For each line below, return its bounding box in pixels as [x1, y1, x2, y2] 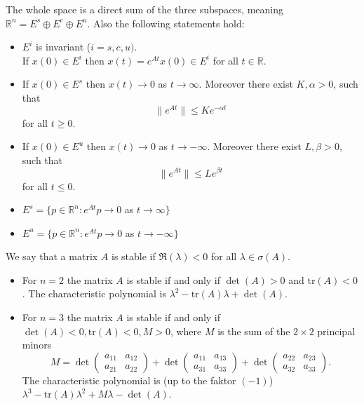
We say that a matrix [6, 249, 98, 264]
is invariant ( [35, 39, 91, 54]
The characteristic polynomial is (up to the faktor [22, 372, 236, 387]
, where [170, 323, 202, 338]
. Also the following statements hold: [87, 15, 245, 30]
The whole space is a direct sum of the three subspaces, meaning [6, 2, 283, 16]
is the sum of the [217, 323, 290, 338]
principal [317, 323, 356, 338]
